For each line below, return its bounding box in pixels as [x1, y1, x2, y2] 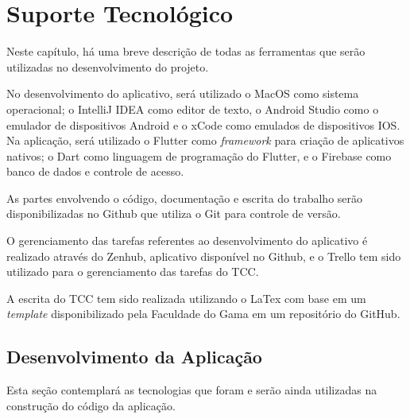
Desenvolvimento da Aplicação [6, 344, 262, 369]
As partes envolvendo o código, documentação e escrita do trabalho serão [6, 189, 363, 206]
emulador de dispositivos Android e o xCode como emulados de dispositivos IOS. [6, 116, 400, 133]
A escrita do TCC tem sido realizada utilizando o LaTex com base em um [6, 289, 366, 306]
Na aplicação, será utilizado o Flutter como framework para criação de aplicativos [6, 132, 404, 149]
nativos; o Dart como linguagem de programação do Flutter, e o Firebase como [6, 147, 392, 164]
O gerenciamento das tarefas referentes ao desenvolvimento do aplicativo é [6, 232, 368, 249]
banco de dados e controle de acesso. [6, 163, 184, 180]
